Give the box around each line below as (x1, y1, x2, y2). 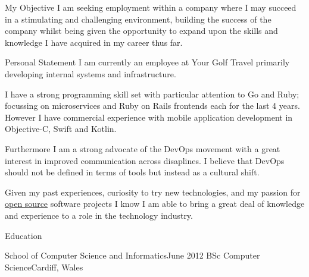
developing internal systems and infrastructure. (5, 67, 176, 80)
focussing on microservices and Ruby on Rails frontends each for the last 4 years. (5, 99, 300, 112)
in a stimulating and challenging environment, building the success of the (5, 12, 271, 25)
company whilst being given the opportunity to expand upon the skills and (5, 24, 278, 37)
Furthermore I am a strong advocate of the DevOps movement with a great (5, 142, 280, 155)
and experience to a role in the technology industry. (5, 209, 193, 221)
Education (5, 229, 42, 241)
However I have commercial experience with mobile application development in (5, 111, 293, 123)
